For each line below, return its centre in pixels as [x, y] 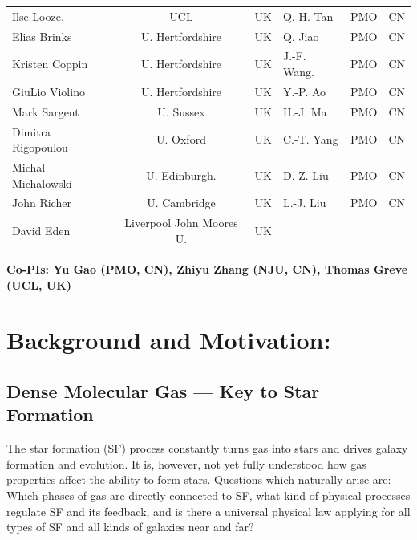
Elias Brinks [42, 36]
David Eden [41, 231]
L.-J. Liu [304, 203]
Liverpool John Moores [181, 223]
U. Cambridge [181, 203]
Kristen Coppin [50, 64]
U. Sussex [181, 111]
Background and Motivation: [169, 340]
